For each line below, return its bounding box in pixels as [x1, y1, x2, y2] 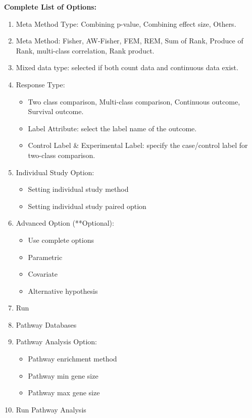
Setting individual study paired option [28, 200, 146, 211]
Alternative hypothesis [28, 285, 98, 296]
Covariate [28, 269, 58, 279]
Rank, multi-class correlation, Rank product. [16, 45, 155, 56]
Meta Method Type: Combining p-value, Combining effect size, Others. [16, 18, 236, 29]
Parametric [28, 251, 63, 262]
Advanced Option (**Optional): [16, 218, 114, 228]
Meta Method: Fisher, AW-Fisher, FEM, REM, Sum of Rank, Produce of [16, 35, 243, 46]
